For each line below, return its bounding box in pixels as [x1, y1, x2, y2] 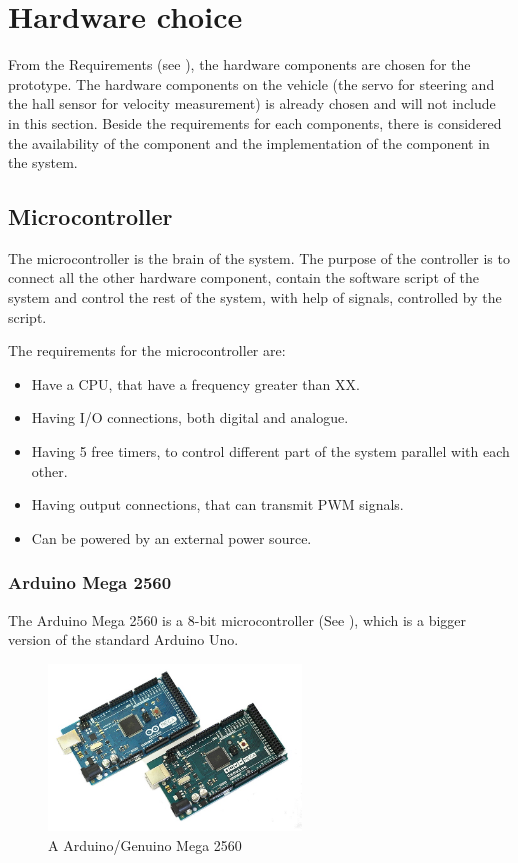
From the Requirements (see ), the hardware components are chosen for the [8, 54, 471, 75]
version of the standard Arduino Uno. [8, 629, 239, 650]
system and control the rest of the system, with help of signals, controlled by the [8, 287, 502, 308]
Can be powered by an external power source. [31, 527, 312, 548]
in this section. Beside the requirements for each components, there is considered [8, 112, 502, 133]
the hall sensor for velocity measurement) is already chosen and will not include [8, 93, 496, 114]
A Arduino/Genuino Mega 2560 [48, 835, 242, 855]
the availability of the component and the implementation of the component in [8, 132, 490, 153]
